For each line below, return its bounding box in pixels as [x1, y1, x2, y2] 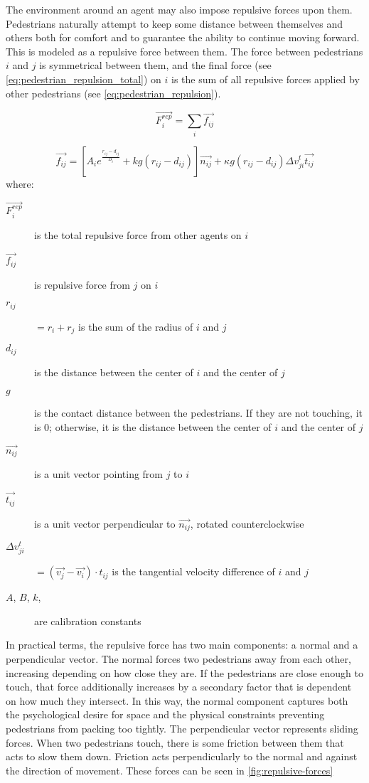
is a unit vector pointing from [34, 467, 164, 481]
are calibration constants [34, 613, 141, 628]
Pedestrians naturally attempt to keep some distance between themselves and [6, 16, 343, 31]
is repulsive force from [34, 277, 130, 292]
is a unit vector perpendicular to [34, 516, 176, 531]
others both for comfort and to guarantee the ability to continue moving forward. [6, 30, 360, 45]
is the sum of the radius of [78, 319, 193, 334]
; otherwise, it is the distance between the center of [49, 419, 272, 434]
